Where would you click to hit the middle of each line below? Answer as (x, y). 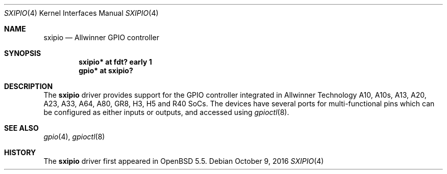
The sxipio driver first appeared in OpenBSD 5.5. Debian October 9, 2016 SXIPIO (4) (184, 161)
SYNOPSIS (23, 53)
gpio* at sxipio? (106, 70)
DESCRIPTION (29, 86)
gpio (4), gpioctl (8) (74, 137)
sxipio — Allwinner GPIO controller (101, 37)
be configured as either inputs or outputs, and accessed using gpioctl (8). (166, 112)
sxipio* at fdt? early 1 (115, 62)
